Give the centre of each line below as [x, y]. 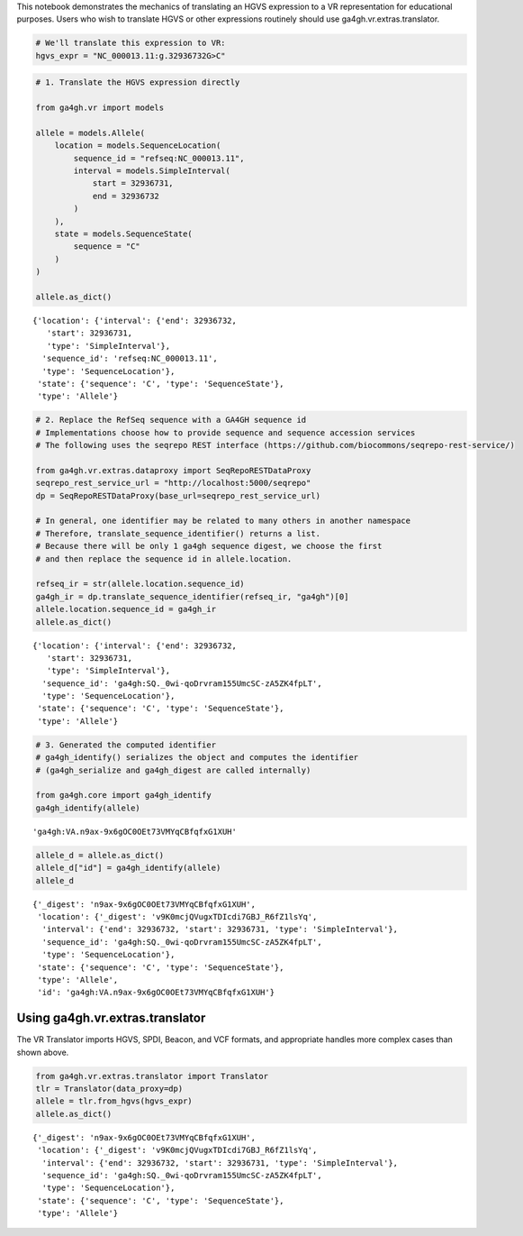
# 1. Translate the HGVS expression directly [138, 82]
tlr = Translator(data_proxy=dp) [109, 1088]
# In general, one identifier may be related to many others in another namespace [223, 521]
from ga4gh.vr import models [100, 108]
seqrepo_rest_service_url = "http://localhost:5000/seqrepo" [173, 483]
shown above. [43, 1052]
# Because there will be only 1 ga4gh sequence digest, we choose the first [209, 546]
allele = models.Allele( [90, 133]
